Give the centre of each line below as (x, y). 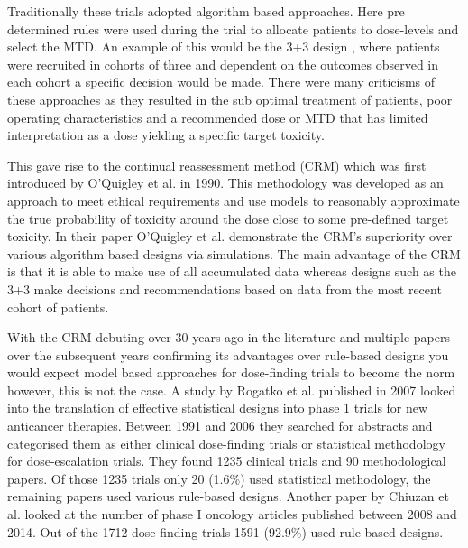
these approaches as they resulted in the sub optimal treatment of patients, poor (230, 99)
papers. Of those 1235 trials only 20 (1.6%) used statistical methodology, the (219, 478)
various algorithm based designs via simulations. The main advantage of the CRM (234, 253)
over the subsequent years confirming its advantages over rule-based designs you (228, 354)
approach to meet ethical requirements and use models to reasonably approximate (234, 200)
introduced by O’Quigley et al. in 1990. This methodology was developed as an (225, 183)
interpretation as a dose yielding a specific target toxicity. (166, 135)
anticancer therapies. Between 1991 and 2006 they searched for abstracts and (220, 426)
